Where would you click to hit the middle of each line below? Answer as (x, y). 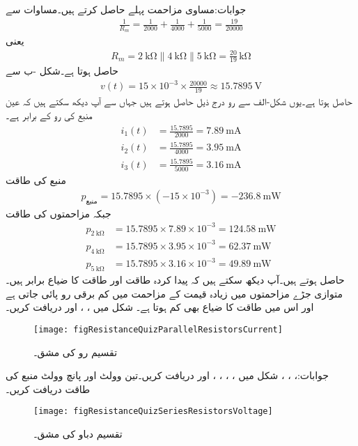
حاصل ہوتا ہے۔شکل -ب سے (62, 71)
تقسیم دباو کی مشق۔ (78, 433)
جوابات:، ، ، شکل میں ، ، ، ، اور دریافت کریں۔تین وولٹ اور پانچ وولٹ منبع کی (167, 375)
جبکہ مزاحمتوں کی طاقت (59, 213)
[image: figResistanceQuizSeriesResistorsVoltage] (153, 412)
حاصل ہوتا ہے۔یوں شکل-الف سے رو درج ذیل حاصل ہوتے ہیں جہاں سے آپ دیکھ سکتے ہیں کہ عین (179, 101)
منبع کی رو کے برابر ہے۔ (49, 115)
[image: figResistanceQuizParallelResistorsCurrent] (158, 329)
